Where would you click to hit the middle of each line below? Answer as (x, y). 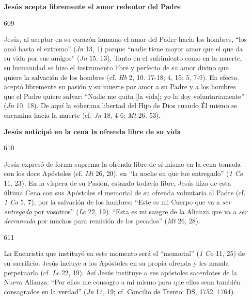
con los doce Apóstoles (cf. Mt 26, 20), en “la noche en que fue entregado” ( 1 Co (124, 173)
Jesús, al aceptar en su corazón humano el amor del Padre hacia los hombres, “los (126, 39)
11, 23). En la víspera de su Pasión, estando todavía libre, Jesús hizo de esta (118, 182)
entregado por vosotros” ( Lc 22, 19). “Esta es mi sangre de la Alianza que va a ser (126, 211)
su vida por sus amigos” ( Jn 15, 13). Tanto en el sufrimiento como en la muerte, (123, 58)
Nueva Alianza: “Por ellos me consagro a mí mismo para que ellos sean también (122, 282)
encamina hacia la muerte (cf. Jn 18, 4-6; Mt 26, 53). (82, 115)
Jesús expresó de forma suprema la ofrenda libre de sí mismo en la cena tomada (122, 164)
